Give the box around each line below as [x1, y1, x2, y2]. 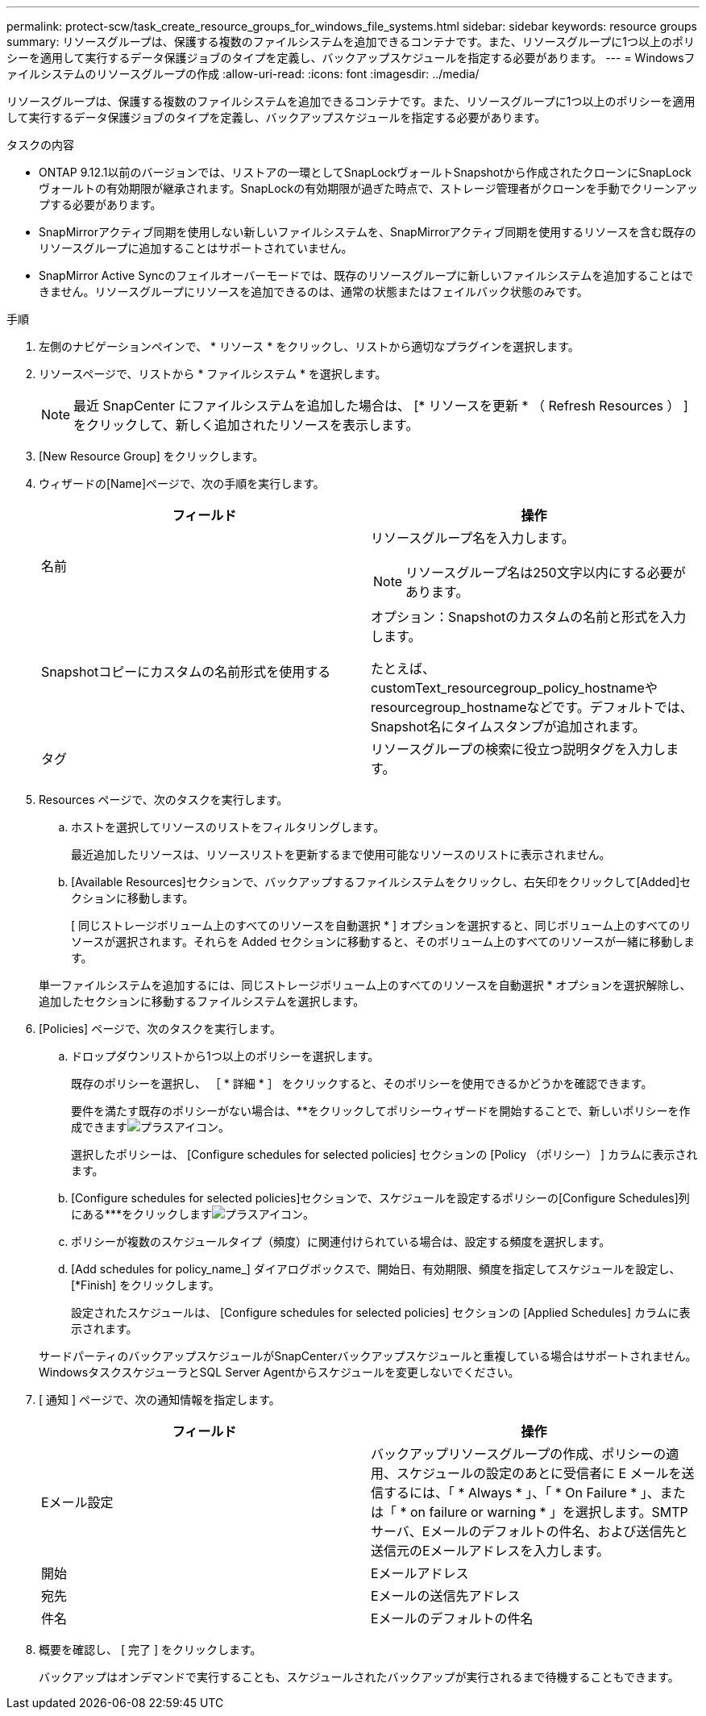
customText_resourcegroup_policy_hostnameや [371, 680, 658, 696]
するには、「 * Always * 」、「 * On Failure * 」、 [384, 1485, 660, 1501]
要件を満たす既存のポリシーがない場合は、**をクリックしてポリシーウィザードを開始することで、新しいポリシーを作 [71, 1104, 691, 1118]
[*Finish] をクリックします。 [71, 1278, 220, 1292]
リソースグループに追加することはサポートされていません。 [39, 241, 353, 255]
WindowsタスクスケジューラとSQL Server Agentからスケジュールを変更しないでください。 [39, 1365, 520, 1379]
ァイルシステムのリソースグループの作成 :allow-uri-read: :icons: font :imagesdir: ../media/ [6, 67, 480, 81]
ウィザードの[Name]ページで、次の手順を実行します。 [39, 477, 325, 490]
